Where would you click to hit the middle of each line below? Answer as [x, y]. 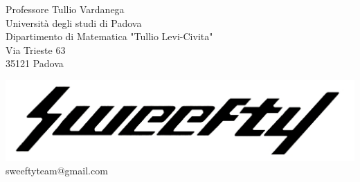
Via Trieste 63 [36, 49]
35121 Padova [35, 63]
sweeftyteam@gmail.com [57, 171]
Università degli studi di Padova [74, 22]
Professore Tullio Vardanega [65, 9]
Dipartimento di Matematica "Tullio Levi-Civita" [109, 36]
